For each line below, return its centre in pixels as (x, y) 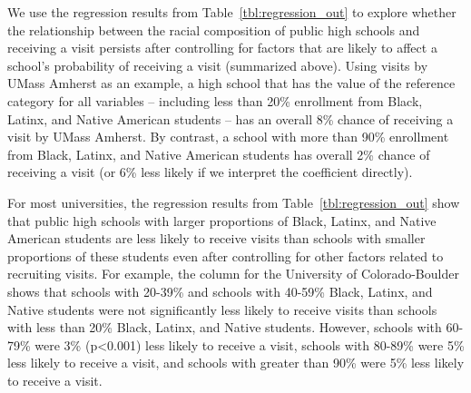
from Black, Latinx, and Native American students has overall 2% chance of (219, 154)
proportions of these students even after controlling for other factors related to (226, 255)
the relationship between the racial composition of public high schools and (214, 29)
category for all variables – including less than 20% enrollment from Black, (215, 100)
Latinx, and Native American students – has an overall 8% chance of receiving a (231, 118)
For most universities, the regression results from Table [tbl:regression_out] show (234, 202)
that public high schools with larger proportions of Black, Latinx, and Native (222, 220)
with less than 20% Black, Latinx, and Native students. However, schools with (225, 327)
